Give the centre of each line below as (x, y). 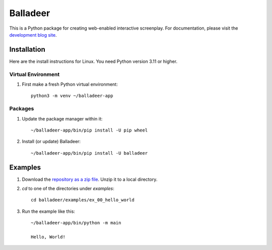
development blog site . (33, 35)
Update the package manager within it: (62, 118)
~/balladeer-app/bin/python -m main (76, 223)
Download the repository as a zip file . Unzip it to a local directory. (90, 179)
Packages (22, 109)
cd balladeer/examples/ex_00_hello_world (83, 200)
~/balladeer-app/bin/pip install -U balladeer (89, 153)
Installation (27, 49)
